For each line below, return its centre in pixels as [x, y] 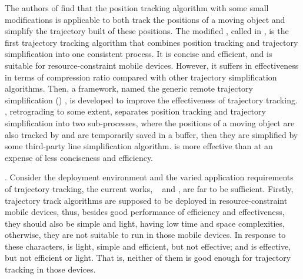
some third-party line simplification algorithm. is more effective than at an [139, 146]
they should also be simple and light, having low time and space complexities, [145, 223]
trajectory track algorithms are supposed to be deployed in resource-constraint [146, 200]
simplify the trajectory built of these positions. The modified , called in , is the [147, 31]
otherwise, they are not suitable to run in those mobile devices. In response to [145, 235]
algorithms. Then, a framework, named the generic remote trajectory [129, 88]
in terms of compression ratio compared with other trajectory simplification [141, 77]
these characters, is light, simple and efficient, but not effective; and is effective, [148, 246]
